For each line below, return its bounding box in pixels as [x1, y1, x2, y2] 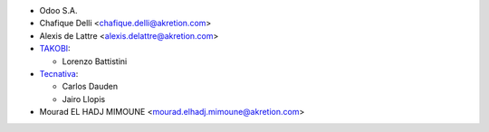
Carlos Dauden [62, 81, 118, 92]
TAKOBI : [39, 43, 72, 54]
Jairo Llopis [62, 93, 106, 104]
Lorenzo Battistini [62, 55, 128, 67]
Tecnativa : [39, 68, 79, 79]
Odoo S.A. [39, 5, 78, 15]
